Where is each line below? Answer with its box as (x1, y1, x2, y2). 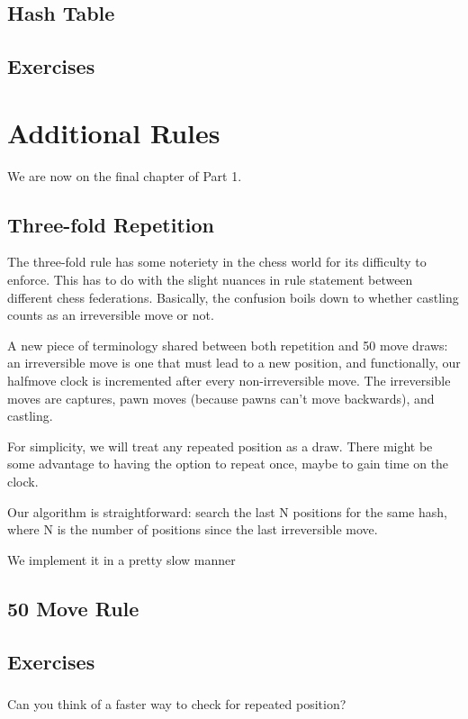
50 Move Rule (7, 594, 139, 622)
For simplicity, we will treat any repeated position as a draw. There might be (7, 436, 433, 455)
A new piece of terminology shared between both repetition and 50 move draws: (7, 335, 448, 354)
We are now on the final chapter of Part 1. (7, 166, 242, 185)
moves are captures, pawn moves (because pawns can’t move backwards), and (7, 388, 435, 407)
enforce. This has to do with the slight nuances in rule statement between (7, 270, 413, 289)
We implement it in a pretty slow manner (7, 550, 236, 569)
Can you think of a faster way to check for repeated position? (7, 694, 346, 713)
